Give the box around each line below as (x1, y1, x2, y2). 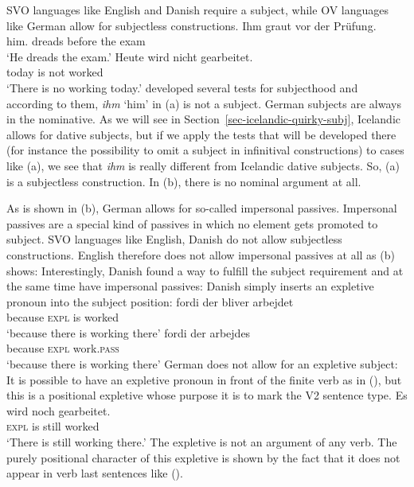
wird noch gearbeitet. (6, 402, 111, 419)
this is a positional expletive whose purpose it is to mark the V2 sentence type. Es (6, 387, 408, 403)
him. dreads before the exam (6, 33, 146, 49)
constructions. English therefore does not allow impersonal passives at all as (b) (6, 246, 395, 263)
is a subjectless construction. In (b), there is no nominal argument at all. (6, 173, 361, 189)
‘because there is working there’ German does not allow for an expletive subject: (6, 356, 398, 372)
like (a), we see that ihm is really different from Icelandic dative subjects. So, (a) (6, 157, 400, 173)
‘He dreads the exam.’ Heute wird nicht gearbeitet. (6, 48, 253, 64)
